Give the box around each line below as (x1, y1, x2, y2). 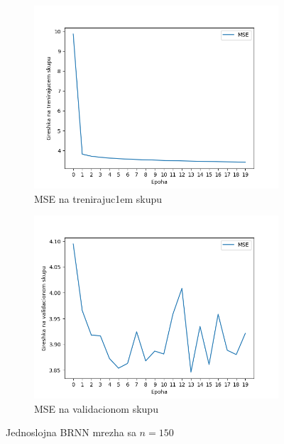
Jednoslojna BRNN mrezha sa (6, 425, 136, 440)
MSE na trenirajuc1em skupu (34, 191, 163, 206)
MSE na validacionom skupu (34, 401, 158, 416)
